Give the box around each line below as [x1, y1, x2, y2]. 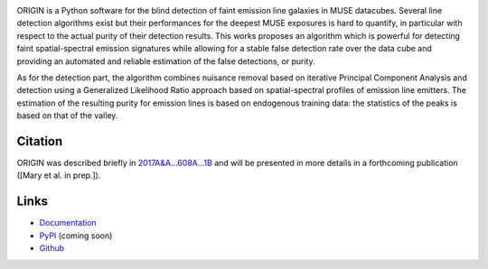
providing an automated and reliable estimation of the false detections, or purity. [16, 55, 315, 67]
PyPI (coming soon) [39, 230, 113, 241]
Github [39, 243, 65, 254]
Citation [16, 134, 63, 149]
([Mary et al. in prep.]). [16, 170, 101, 181]
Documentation [39, 218, 97, 228]
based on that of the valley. [16, 110, 118, 121]
